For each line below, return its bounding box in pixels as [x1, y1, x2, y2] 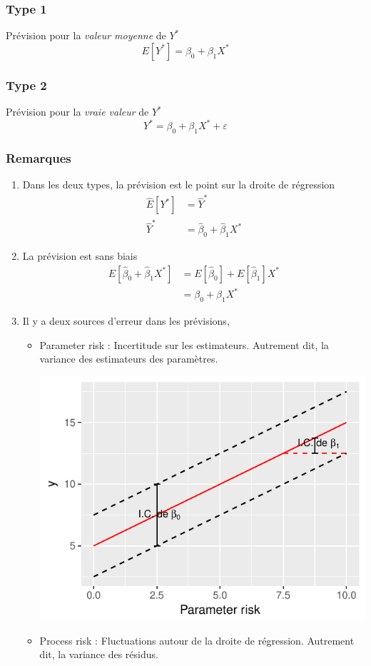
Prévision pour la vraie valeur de [6, 104, 149, 119]
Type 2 [6, 76, 47, 94]
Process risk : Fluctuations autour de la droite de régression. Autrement [39, 632, 355, 647]
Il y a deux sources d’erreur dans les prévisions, [22, 313, 230, 328]
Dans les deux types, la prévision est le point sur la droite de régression [22, 177, 335, 192]
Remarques [6, 148, 71, 166]
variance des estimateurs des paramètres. [39, 351, 218, 366]
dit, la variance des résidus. [39, 647, 158, 662]
